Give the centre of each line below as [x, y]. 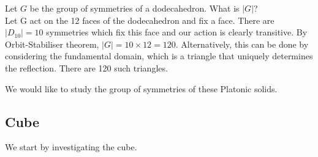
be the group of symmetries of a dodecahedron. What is [134, 8]
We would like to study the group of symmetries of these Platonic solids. [141, 88]
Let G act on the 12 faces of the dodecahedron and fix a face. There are [140, 20]
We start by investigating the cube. [71, 147]
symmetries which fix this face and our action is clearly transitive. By [177, 32]
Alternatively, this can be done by [245, 44]
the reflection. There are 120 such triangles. [86, 68]
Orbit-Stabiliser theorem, [52, 44]
